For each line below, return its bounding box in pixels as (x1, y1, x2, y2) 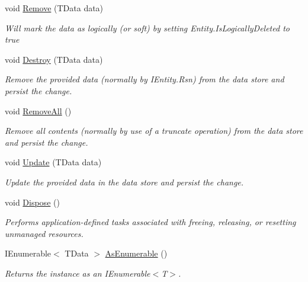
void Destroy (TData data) (5, 53, 103, 65)
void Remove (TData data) (5, 2, 104, 14)
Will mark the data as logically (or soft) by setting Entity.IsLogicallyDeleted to (5, 21, 290, 34)
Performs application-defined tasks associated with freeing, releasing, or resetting (5, 216, 296, 228)
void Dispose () (5, 196, 60, 208)
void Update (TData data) (5, 156, 102, 168)
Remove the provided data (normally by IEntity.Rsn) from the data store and (5, 73, 284, 85)
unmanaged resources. (5, 227, 84, 239)
